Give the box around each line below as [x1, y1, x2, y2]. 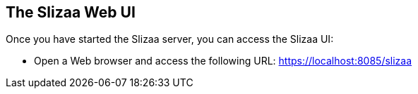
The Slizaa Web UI [6, 4, 136, 21]
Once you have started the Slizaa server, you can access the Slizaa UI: [6, 33, 334, 46]
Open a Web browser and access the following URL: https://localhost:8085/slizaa [34, 55, 412, 67]
